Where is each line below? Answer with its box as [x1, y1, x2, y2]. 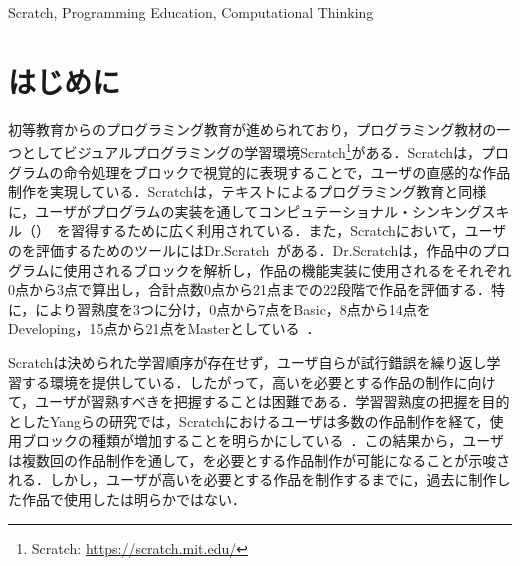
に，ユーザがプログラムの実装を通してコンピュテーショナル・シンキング [8, 200, 482, 221]
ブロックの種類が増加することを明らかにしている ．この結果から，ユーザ [21, 430, 504, 451]
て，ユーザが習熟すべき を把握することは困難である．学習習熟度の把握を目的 [8, 391, 510, 412]
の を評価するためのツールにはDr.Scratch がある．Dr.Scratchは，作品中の [8, 239, 483, 260]
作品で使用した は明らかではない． [21, 489, 246, 510]
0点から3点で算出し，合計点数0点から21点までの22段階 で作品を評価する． [8, 279, 491, 300]
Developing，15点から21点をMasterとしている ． [8, 318, 321, 339]
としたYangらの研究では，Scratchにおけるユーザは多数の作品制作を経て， [8, 410, 490, 431]
